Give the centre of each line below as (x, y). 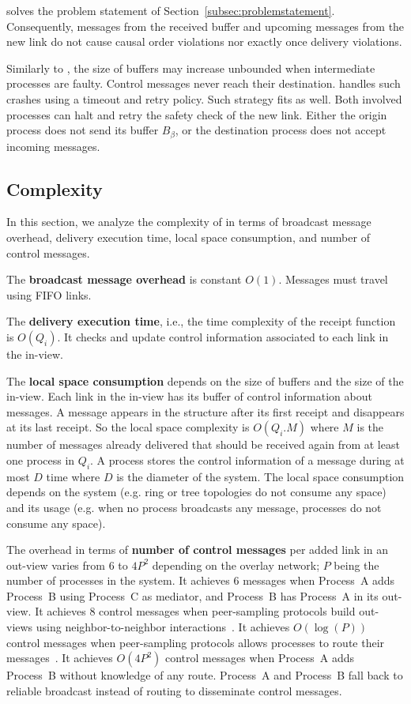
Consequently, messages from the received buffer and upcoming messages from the (205, 26)
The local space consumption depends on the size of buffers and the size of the (205, 380)
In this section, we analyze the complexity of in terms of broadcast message (189, 222)
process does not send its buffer (83, 130)
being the (356, 565)
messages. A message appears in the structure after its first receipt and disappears (205, 411)
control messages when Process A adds (260, 658)
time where (73, 476)
